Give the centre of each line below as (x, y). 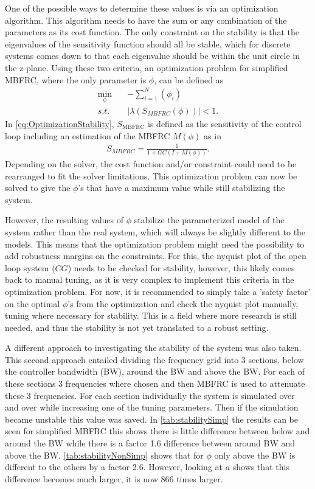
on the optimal (33, 303)
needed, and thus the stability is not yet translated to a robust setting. (137, 327)
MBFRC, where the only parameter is (76, 79)
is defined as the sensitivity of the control (225, 123)
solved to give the (38, 188)
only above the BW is (255, 455)
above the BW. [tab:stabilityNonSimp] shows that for (104, 455)
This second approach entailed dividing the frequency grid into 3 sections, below (154, 359)
